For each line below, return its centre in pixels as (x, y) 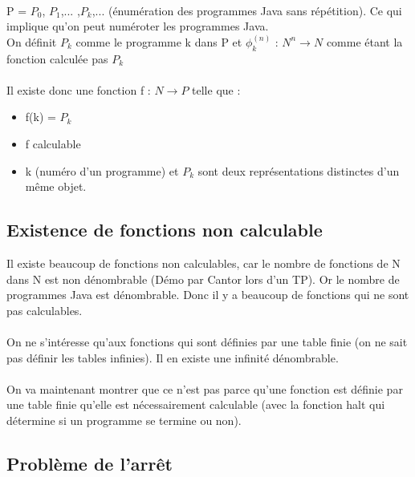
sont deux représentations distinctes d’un (299, 170)
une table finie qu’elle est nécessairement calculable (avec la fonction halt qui (196, 404)
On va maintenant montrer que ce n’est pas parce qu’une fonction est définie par (205, 388)
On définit (32, 41)
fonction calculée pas (57, 58)
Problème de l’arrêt (90, 463)
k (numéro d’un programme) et (102, 170)
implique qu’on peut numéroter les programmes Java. (138, 26)
